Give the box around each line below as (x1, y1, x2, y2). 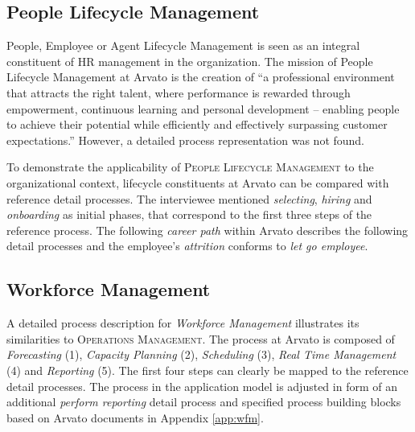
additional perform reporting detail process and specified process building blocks (6, 393, 401, 410)
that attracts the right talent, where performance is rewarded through (6, 84, 351, 101)
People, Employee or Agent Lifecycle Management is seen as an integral (6, 37, 360, 54)
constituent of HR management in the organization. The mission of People (6, 52, 373, 69)
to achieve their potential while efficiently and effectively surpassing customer (6, 116, 388, 133)
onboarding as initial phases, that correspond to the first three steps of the (6, 206, 372, 223)
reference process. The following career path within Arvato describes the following (6, 221, 409, 238)
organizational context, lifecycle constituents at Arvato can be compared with (6, 174, 389, 191)
